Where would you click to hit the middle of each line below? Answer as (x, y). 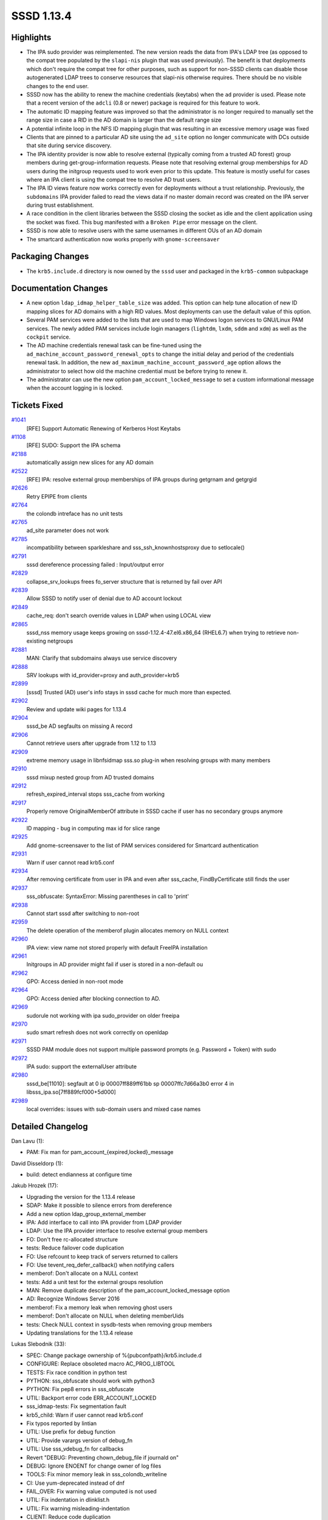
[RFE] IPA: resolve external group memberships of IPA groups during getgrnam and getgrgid (142, 480)
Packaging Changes (50, 256)
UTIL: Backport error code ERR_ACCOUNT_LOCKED (91, 1398)
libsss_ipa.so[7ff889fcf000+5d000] (71, 1092)
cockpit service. (49, 337)
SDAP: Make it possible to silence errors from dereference (99, 1205)
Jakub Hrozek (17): (35, 1186)
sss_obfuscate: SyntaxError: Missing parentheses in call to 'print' (108, 896)
